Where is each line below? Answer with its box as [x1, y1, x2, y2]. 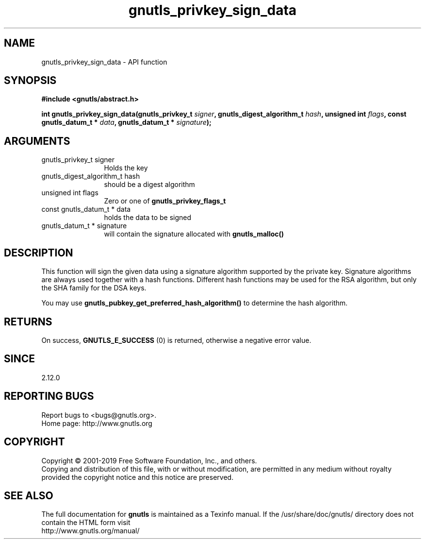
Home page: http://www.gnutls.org [41, 419, 152, 427]
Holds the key [104, 164, 148, 172]
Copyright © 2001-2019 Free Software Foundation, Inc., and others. [41, 456, 257, 465]
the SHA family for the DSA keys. [41, 284, 147, 292]
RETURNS [4, 315, 52, 328]
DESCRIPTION [4, 246, 73, 259]
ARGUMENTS [4, 135, 70, 147]
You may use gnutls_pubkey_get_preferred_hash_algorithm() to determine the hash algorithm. [41, 299, 348, 307]
